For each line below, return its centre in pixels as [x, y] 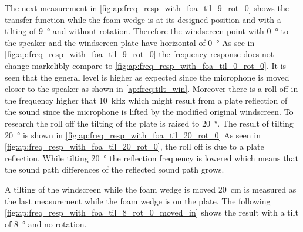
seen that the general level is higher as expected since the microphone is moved [147, 77]
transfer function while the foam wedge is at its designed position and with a [143, 19]
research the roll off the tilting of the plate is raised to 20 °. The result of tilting [149, 123]
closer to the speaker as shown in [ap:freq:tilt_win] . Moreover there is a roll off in [151, 89]
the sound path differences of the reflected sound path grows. [115, 169]
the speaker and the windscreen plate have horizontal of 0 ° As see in [130, 42]
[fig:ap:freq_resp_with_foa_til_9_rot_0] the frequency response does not [139, 54]
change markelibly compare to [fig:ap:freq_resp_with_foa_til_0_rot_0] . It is [146, 65]
